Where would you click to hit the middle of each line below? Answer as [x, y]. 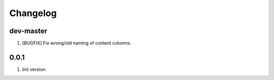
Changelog [33, 13]
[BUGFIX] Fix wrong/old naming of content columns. [77, 43]
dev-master [28, 31]
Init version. [34, 69]
